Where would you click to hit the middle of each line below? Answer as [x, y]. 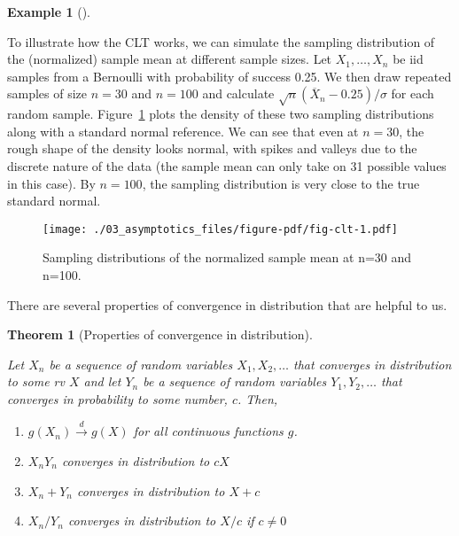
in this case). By [51, 183]
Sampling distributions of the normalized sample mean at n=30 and [227, 257]
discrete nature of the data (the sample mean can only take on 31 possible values [227, 165]
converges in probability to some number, [117, 398]
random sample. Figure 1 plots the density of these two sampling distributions [221, 114]
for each [412, 93]
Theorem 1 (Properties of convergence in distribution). [160, 334]
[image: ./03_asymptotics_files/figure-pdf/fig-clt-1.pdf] [220, 229]
